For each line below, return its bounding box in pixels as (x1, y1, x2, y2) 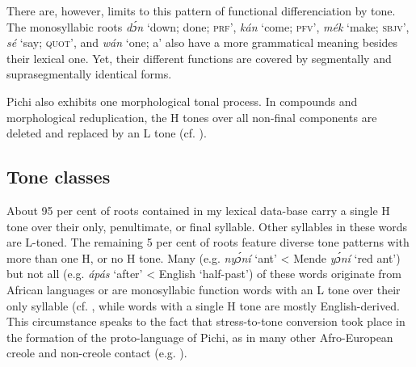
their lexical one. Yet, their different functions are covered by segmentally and (6, 49, 392, 66)
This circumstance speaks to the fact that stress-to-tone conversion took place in (6, 313, 405, 330)
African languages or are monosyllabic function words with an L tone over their (6, 281, 401, 297)
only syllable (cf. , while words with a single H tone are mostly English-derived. (6, 297, 400, 314)
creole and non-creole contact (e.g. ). (6, 344, 187, 361)
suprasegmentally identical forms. (6, 65, 172, 82)
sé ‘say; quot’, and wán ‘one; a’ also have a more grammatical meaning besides (6, 34, 398, 51)
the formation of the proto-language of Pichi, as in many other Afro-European (6, 328, 393, 345)
